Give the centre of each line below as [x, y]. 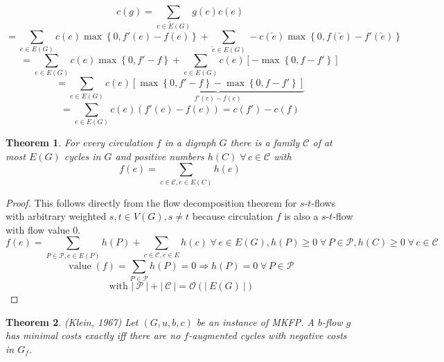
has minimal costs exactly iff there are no [93, 335]
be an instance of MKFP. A [255, 321]
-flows [323, 202]
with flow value [38, 229]
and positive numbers [160, 156]
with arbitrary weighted [56, 216]
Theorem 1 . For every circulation [79, 143]
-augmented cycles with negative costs [268, 335]
